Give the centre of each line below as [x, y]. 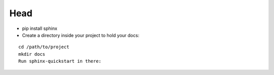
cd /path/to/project [44, 47]
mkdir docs [32, 54]
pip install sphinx [40, 28]
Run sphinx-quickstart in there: [60, 61]
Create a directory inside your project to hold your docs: [81, 35]
